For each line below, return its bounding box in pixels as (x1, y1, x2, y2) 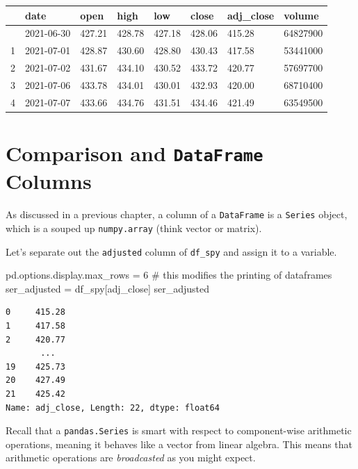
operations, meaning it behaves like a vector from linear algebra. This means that (6, 436, 353, 451)
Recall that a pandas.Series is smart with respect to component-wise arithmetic (6, 423, 352, 438)
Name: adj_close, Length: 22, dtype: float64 (6, 402, 220, 413)
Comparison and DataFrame (6, 139, 263, 167)
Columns (6, 167, 92, 195)
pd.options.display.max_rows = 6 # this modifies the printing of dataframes (6, 268, 332, 282)
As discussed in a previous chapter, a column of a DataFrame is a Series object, (6, 207, 348, 222)
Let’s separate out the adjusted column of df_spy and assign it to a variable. (6, 244, 337, 258)
